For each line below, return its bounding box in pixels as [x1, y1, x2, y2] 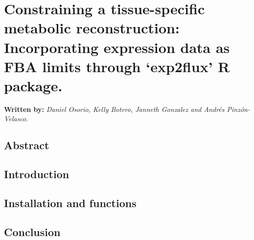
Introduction [4, 166, 69, 182]
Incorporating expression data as [4, 37, 230, 57]
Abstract [4, 137, 49, 153]
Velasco [4, 113, 26, 124]
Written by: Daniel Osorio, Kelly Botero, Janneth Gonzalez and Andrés [4, 104, 225, 114]
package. [4, 75, 63, 95]
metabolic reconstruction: [4, 18, 180, 38]
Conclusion [4, 224, 61, 239]
